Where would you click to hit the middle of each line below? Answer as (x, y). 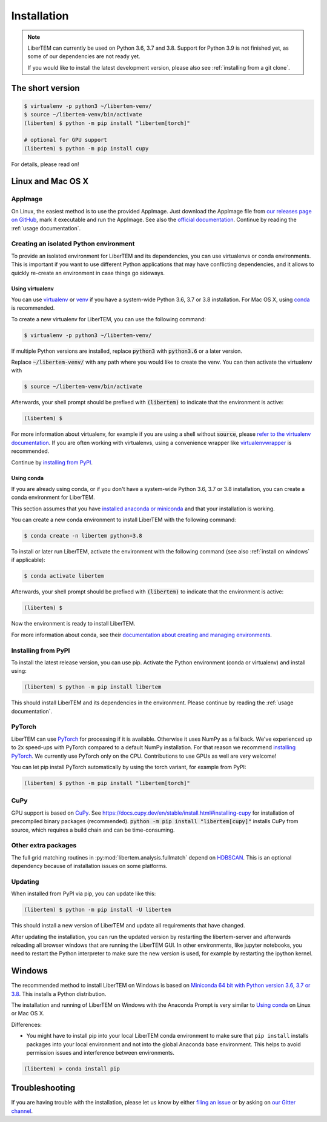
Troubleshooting (43, 1088)
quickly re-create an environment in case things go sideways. (88, 273)
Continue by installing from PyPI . (52, 462)
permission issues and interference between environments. (101, 1052)
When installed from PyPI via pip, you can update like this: (84, 893)
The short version (45, 88)
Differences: (27, 1024)
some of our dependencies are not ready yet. (84, 56)
